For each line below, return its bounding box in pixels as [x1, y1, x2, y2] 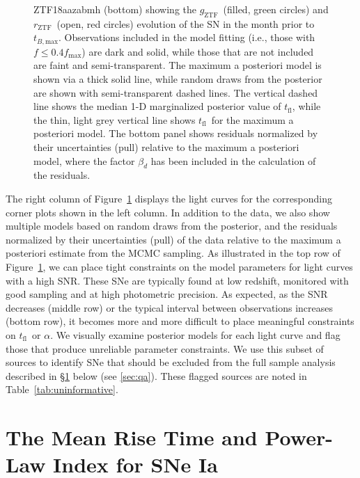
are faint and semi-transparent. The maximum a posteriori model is [33, 58, 322, 72]
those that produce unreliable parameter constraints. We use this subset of [6, 341, 324, 356]
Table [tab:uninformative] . [6, 382, 118, 397]
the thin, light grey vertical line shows [33, 112, 196, 127]
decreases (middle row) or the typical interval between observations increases [6, 300, 334, 314]
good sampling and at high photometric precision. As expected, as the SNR [6, 287, 328, 301]
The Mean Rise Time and [6, 423, 258, 452]
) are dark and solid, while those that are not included [81, 44, 314, 58]
